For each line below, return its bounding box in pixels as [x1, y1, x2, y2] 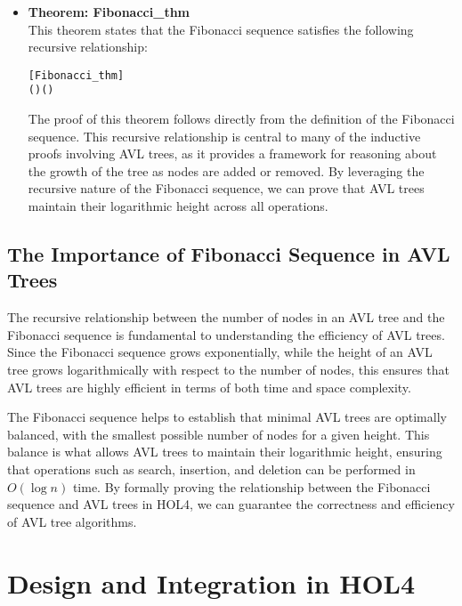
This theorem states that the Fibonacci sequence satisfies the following [28, 20, 414, 38]
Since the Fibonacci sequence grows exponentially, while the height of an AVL [7, 343, 433, 361]
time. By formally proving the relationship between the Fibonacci [72, 477, 431, 496]
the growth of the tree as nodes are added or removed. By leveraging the [28, 161, 425, 180]
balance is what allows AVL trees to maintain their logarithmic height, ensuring [7, 442, 442, 461]
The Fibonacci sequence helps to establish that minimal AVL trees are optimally [7, 408, 447, 426]
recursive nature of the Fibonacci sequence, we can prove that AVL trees [28, 179, 425, 198]
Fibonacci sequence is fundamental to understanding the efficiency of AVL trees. [7, 325, 445, 343]
